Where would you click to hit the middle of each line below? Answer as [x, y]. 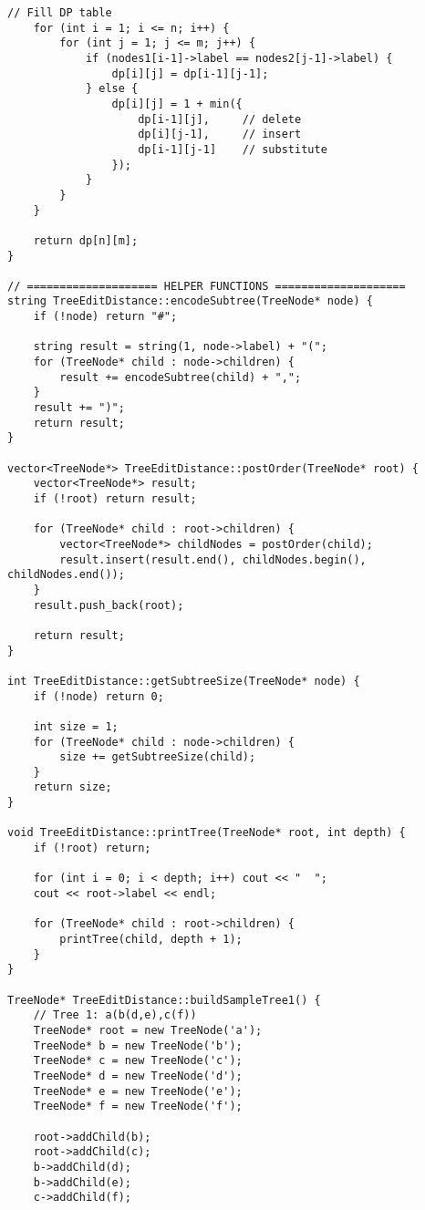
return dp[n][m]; [86, 240]
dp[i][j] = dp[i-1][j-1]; [190, 73]
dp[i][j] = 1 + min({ [177, 103]
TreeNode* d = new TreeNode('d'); [138, 1076]
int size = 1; [76, 726]
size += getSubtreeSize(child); [158, 757]
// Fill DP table [60, 13]
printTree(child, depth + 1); [151, 940]
